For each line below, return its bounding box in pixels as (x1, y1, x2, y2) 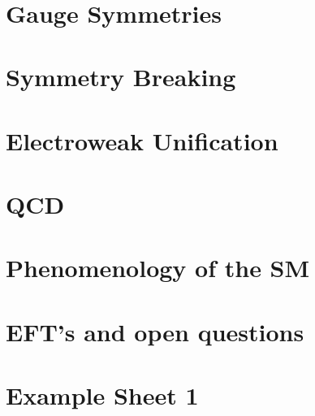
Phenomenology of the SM (6, 251, 310, 284)
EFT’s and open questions (6, 314, 304, 348)
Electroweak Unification (6, 123, 278, 157)
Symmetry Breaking (6, 60, 236, 93)
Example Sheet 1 (6, 379, 199, 412)
